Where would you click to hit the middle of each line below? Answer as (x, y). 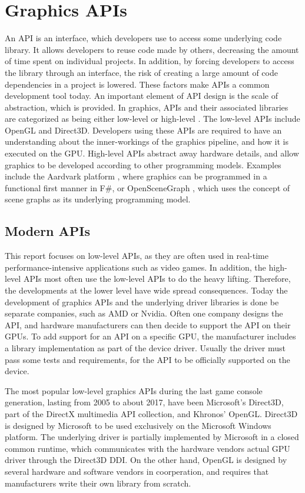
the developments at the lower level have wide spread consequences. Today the (146, 290)
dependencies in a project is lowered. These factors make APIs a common (137, 84)
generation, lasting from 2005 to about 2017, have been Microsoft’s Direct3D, (144, 402)
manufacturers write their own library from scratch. (98, 483)
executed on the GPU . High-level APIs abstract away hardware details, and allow (152, 153)
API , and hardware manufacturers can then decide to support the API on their (148, 324)
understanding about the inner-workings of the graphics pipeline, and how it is (147, 141)
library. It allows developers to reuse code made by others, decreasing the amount (152, 49)
